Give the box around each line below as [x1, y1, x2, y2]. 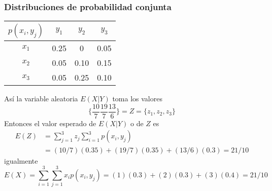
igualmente [4, 155, 38, 166]
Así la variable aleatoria [4, 93, 78, 104]
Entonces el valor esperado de [4, 118, 96, 128]
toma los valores [112, 93, 162, 104]
